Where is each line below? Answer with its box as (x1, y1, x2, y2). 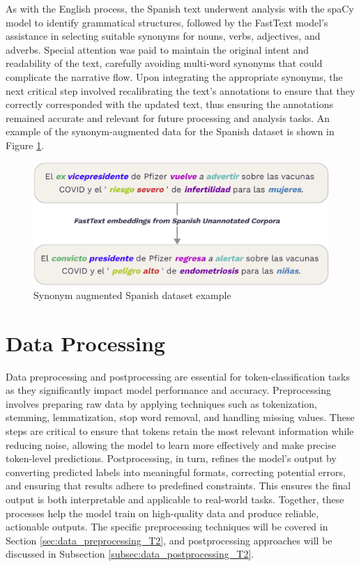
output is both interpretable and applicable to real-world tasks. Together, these (6, 491, 344, 506)
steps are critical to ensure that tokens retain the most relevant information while (6, 424, 354, 438)
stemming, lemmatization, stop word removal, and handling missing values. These (6, 410, 355, 424)
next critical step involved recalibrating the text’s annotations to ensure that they (6, 83, 355, 98)
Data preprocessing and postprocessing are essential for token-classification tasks (6, 369, 350, 383)
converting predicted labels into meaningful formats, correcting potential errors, (6, 464, 346, 479)
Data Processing (6, 328, 165, 357)
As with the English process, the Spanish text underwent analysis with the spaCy (6, 1, 354, 15)
